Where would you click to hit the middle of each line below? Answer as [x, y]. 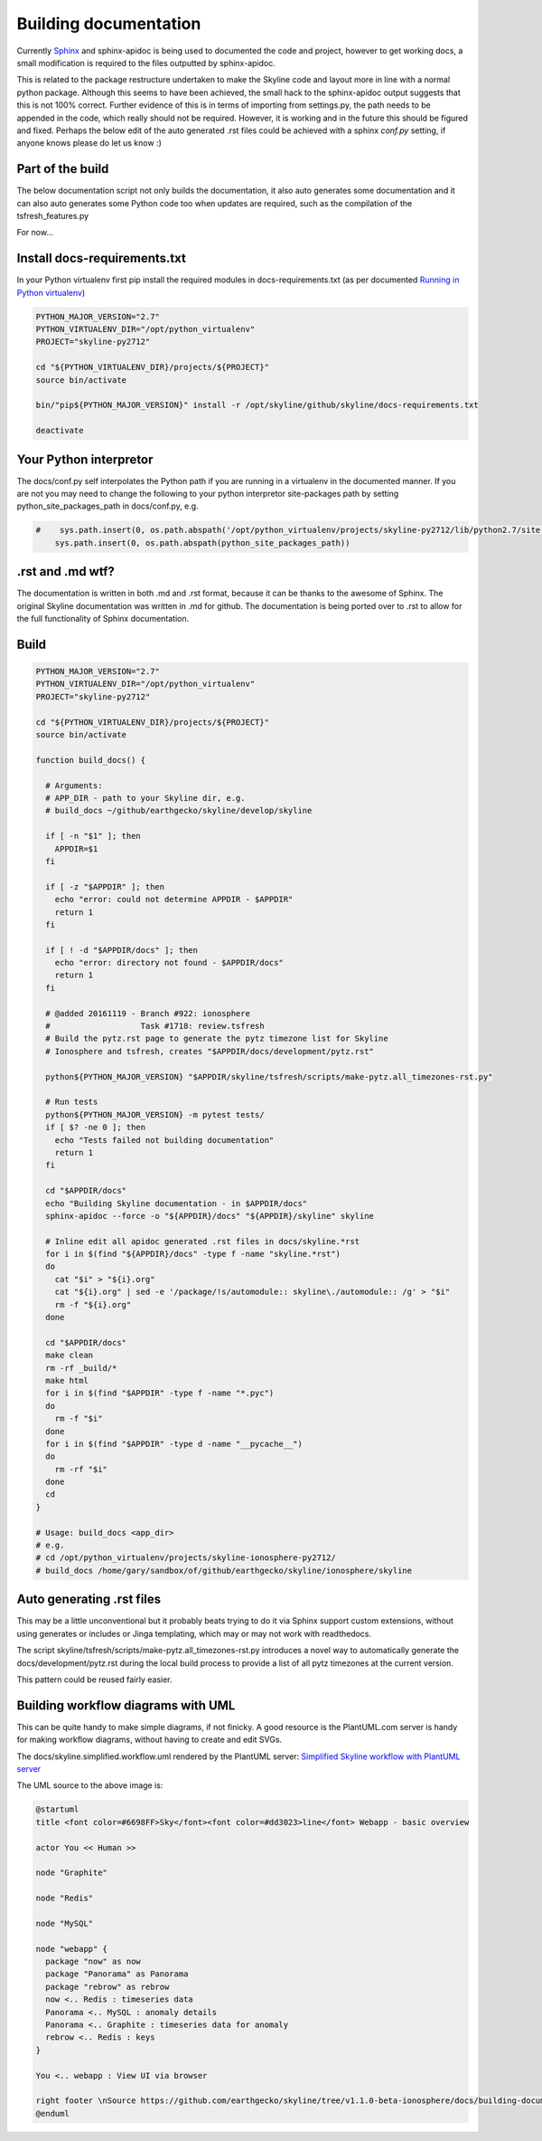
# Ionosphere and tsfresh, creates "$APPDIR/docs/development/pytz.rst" [210, 1051]
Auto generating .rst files [89, 1599]
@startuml [57, 1809]
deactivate [60, 431]
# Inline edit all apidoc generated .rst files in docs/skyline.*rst [203, 1241]
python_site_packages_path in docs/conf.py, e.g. [107, 506]
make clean [70, 1356]
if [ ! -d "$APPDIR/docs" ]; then [122, 950]
